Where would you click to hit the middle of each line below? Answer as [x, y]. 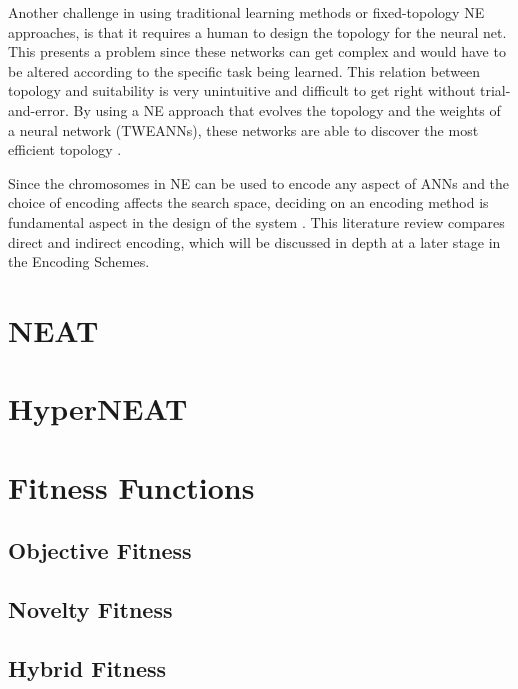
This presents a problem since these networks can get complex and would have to [257, 51]
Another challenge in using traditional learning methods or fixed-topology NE [246, 12]
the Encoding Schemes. [79, 261]
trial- [495, 90]
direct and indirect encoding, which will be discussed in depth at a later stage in [254, 241]
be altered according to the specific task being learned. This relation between [244, 70]
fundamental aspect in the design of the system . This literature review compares [256, 221]
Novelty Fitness [90, 609]
